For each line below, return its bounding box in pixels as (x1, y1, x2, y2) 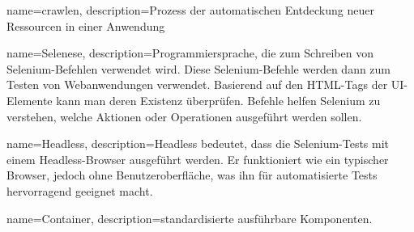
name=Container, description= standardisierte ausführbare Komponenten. (6, 209, 373, 226)
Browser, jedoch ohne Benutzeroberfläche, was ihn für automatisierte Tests (6, 167, 378, 183)
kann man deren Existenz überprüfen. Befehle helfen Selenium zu (56, 91, 381, 108)
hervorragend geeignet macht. (6, 182, 153, 199)
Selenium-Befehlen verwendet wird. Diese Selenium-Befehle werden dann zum (6, 60, 391, 77)
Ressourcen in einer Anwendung (6, 17, 165, 34)
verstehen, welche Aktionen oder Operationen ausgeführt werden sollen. (6, 108, 362, 124)
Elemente (6, 91, 53, 108)
